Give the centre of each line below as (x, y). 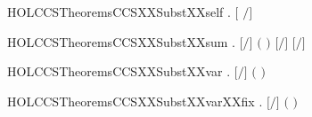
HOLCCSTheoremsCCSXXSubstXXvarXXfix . (135, 101)
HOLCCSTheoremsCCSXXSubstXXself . (119, 12)
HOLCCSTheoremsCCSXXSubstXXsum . (121, 41)
